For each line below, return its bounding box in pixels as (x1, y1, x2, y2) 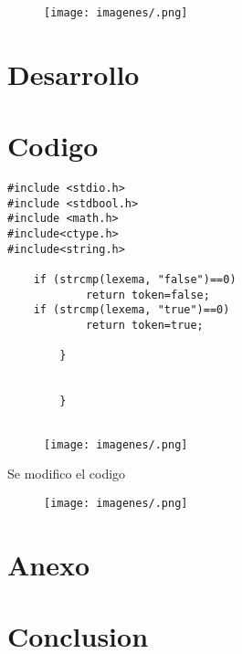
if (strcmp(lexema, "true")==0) (33, 303, 230, 317)
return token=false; (85, 288, 210, 301)
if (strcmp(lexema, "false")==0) (33, 273, 237, 287)
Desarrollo (7, 55, 140, 92)
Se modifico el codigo (7, 464, 126, 483)
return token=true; (85, 319, 204, 332)
